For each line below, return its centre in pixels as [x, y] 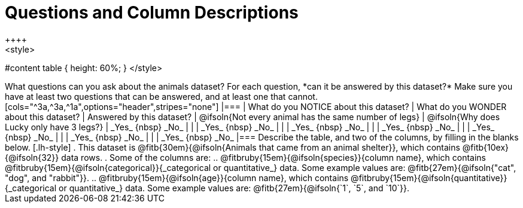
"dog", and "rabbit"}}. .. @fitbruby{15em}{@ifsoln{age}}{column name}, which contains [177, 178]
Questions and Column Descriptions [152, 13]
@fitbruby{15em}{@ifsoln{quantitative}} [429, 178]
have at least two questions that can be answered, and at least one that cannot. [161, 96]
